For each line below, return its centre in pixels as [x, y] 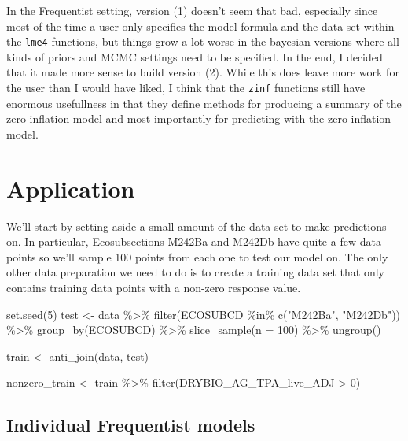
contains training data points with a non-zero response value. [154, 287]
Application [71, 188]
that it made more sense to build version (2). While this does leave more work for [203, 72]
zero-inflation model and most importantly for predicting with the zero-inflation [199, 119]
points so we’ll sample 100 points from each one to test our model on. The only [197, 256]
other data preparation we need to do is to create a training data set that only [196, 272]
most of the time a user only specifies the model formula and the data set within [200, 26]
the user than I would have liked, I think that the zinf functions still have [186, 88]
